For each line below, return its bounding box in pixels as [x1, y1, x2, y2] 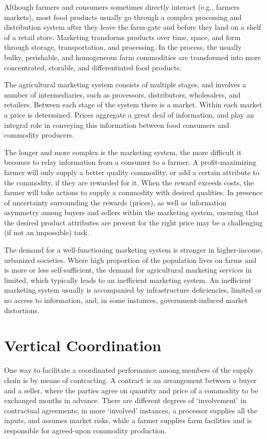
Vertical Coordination [4, 335, 162, 356]
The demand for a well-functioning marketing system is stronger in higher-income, [4, 244, 263, 255]
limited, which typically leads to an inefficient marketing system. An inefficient [4, 274, 252, 285]
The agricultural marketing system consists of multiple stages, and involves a [4, 79, 246, 90]
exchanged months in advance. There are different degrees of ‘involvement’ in [4, 395, 246, 406]
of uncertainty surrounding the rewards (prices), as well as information [4, 197, 226, 207]
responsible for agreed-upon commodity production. [4, 425, 167, 435]
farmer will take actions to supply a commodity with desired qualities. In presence [4, 187, 263, 198]
